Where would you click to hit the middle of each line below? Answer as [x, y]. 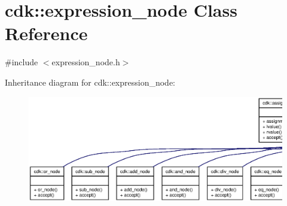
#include [22, 62]
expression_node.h [86, 62]
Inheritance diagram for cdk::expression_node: [90, 82]
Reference [46, 33]
